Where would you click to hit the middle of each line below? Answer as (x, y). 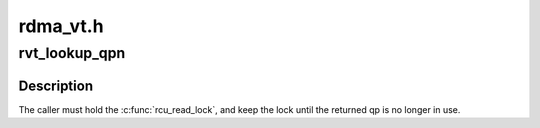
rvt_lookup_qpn (72, 53)
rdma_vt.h (61, 26)
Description (56, 85)
